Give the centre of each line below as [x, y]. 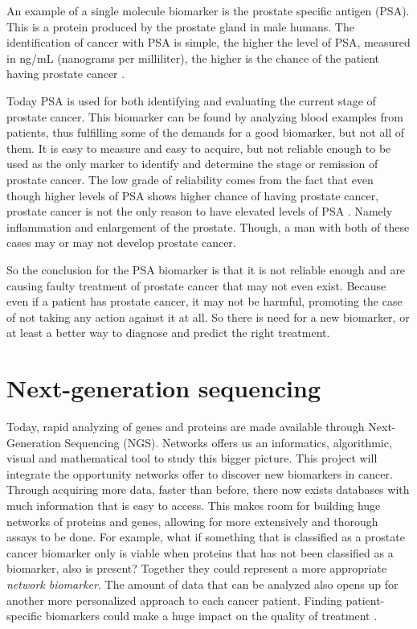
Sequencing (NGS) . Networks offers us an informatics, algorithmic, [228, 442]
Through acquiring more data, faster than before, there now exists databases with [208, 489]
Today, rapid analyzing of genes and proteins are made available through [186, 426]
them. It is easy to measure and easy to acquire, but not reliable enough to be [199, 148]
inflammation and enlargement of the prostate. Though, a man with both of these [208, 226]
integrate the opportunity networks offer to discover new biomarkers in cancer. [200, 473]
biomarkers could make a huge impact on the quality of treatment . [211, 616]
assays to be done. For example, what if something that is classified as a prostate [206, 537]
